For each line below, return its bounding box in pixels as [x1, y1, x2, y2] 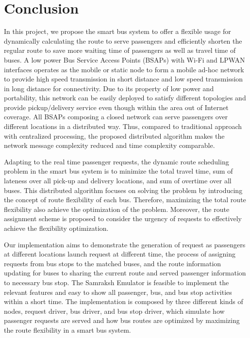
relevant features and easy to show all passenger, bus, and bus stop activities [4, 287, 232, 297]
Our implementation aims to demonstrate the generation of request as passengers [4, 239, 246, 249]
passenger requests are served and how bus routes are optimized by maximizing [4, 315, 240, 325]
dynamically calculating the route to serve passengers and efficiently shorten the [4, 35, 242, 46]
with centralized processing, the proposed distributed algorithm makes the [4, 130, 225, 141]
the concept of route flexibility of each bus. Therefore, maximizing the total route [4, 194, 246, 205]
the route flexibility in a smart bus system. [4, 324, 131, 335]
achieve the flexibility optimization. [4, 223, 109, 233]
